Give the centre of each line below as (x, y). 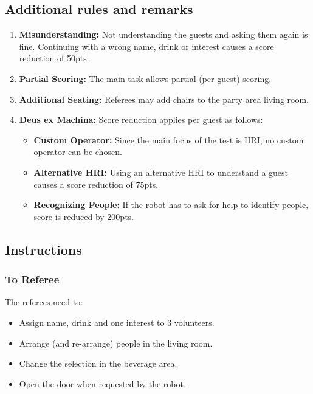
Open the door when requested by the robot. (102, 383)
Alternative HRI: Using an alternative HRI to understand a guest (161, 172)
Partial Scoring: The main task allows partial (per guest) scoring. (145, 78)
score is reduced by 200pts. (84, 216)
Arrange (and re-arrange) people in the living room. (116, 343)
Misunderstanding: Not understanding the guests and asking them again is (163, 34)
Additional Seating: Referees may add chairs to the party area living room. (164, 99)
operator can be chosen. (78, 152)
